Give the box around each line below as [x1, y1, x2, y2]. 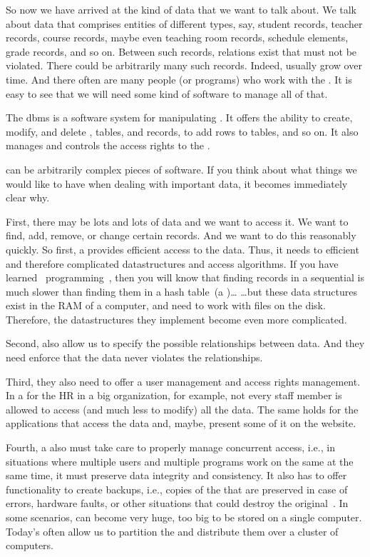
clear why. [6, 190, 50, 205]
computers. [6, 538, 54, 553]
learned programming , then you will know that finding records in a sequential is [6, 270, 364, 285]
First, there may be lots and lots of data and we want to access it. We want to [6, 214, 349, 229]
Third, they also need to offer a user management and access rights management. [6, 373, 361, 388]
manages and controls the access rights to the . [6, 138, 210, 153]
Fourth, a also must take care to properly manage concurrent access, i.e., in [6, 440, 335, 455]
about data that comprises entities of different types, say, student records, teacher [6, 16, 363, 31]
